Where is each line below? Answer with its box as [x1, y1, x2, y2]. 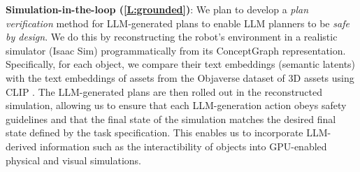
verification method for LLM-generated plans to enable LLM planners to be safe [6, 15, 350, 30]
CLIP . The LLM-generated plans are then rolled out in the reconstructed [6, 84, 323, 99]
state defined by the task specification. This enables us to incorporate [6, 125, 303, 140]
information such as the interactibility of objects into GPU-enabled [40, 138, 327, 153]
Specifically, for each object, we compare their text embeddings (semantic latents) [6, 57, 356, 71]
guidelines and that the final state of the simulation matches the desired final [6, 111, 336, 126]
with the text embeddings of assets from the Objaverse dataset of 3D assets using [6, 70, 354, 85]
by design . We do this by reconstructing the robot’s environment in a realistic [6, 29, 338, 44]
